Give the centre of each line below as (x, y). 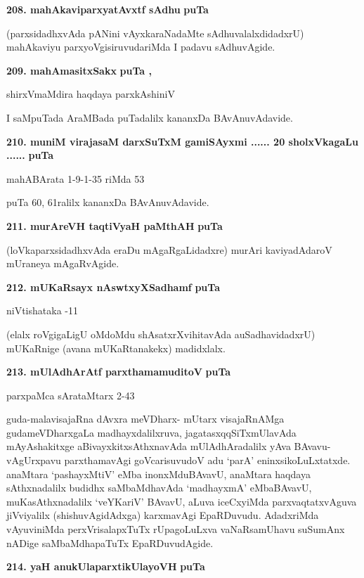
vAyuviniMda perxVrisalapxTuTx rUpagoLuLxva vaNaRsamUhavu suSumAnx (176, 529)
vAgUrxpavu (34, 460)
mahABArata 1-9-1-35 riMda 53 (76, 178)
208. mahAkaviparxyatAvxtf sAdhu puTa (108, 9)
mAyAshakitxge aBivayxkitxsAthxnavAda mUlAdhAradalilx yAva (149, 446)
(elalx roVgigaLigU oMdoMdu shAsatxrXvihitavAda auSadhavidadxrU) (161, 334)
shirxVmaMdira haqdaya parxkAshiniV (91, 94)
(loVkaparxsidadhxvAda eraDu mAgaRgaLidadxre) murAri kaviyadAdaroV (169, 249)
